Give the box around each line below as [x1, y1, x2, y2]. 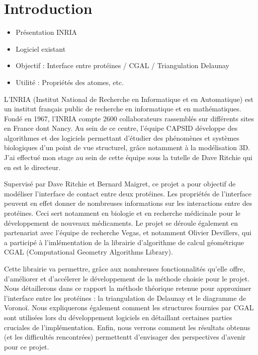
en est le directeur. [4, 162, 61, 172]
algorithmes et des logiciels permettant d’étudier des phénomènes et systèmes [4, 132, 240, 143]
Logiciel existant [15, 43, 66, 54]
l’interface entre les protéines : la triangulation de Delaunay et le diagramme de [4, 292, 246, 303]
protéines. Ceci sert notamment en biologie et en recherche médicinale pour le [4, 208, 241, 218]
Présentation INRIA [15, 27, 77, 37]
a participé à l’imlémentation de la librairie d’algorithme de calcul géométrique [4, 237, 244, 247]
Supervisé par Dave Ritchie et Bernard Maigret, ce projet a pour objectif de [4, 178, 236, 189]
